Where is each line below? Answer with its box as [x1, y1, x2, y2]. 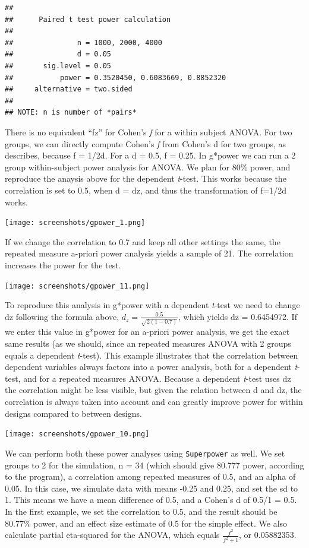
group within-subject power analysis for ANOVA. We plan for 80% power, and [5, 160, 291, 173]
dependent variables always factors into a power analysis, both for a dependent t [5, 360, 298, 373]
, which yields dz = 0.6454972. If [178, 310, 297, 322]
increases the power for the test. [5, 258, 121, 271]
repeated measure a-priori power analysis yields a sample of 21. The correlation [5, 247, 294, 259]
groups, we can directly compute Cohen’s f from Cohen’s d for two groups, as [5, 137, 286, 150]
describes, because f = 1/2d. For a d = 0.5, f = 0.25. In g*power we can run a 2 [5, 149, 296, 161]
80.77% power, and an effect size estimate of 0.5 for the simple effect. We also [5, 517, 288, 529]
